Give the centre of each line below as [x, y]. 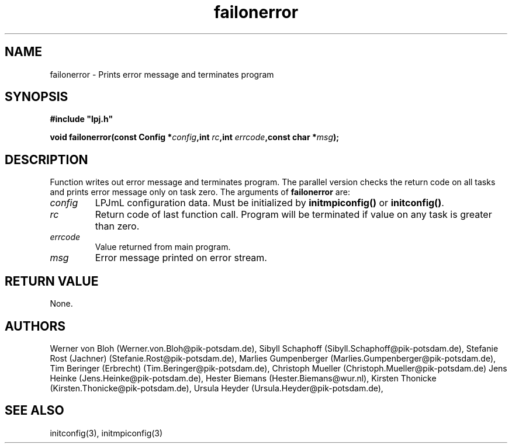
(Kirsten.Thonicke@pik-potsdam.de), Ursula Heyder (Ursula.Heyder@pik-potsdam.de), [217, 388]
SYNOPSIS [37, 97]
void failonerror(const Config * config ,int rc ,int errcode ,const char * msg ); [195, 137]
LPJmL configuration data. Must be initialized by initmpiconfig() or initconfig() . [269, 203]
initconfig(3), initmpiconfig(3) [106, 433]
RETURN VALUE [52, 281]
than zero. [117, 226]
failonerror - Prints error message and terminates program [162, 74]
